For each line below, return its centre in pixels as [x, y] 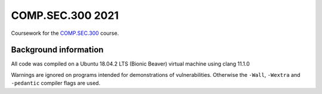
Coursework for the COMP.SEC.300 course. [65, 33]
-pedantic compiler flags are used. [56, 83]
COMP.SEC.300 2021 [65, 15]
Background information [57, 50]
